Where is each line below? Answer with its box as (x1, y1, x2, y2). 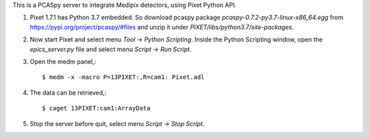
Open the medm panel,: (29, 57, 97, 65)
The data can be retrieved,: (29, 89, 107, 97)
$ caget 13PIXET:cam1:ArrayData (42, 104, 151, 112)
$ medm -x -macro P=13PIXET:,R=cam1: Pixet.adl (42, 74, 205, 81)
